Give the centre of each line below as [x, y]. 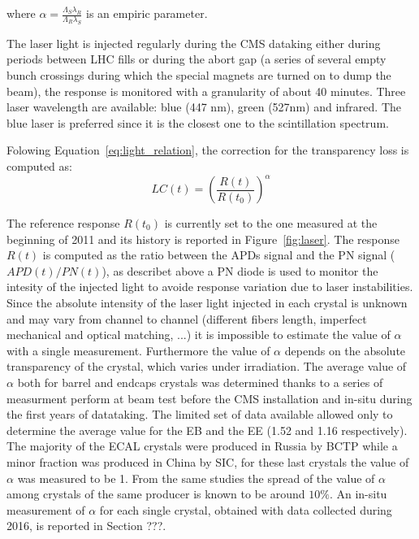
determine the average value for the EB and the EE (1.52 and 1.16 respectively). [207, 430]
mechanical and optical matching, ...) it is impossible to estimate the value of [199, 335]
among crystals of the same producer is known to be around [156, 494]
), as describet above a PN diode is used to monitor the [240, 270]
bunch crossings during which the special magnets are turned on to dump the [199, 74]
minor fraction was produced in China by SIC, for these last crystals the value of [208, 461]
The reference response [63, 223]
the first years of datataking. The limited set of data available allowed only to [200, 414]
